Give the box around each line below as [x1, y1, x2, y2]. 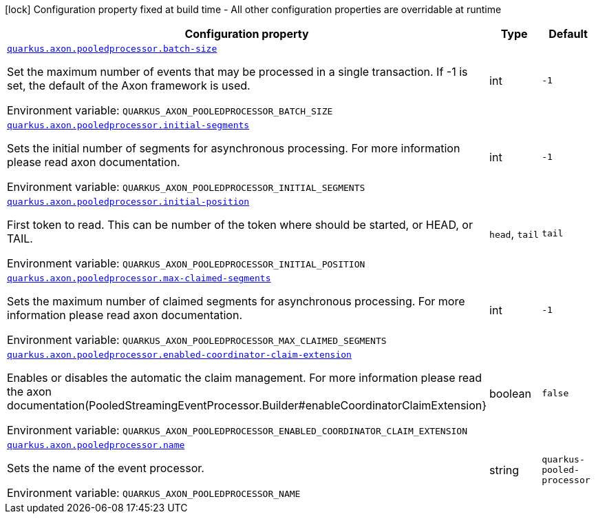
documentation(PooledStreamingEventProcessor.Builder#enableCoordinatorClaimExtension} [7, 398, 487, 412]
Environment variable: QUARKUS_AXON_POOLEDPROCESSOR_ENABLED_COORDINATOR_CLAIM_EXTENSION [7, 423, 467, 437]
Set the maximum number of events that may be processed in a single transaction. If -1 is [7, 65, 468, 79]
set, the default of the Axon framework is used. [7, 79, 251, 92]
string [489, 462, 520, 477]
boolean [489, 386, 531, 400]
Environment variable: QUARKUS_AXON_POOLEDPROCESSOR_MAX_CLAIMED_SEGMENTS [7, 333, 387, 347]
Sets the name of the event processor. [7, 461, 204, 475]
